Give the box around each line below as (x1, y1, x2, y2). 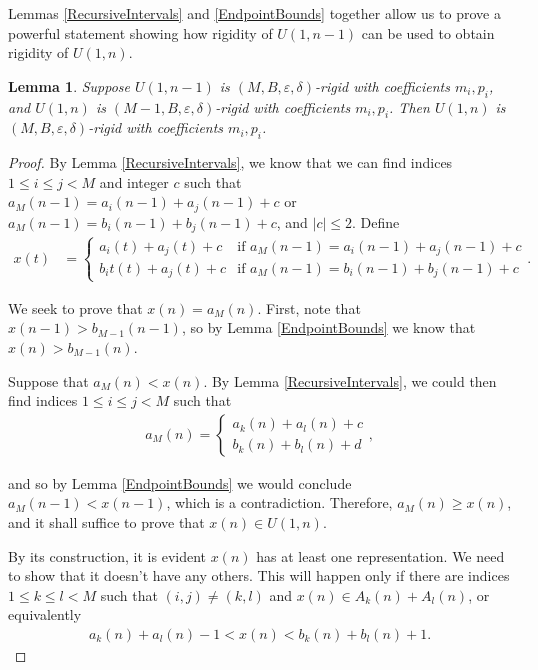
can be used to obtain (361, 22, 495, 43)
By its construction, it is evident (8, 545, 207, 566)
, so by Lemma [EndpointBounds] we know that (181, 317, 476, 338)
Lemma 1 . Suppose (8, 75, 131, 96)
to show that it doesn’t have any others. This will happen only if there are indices (8, 565, 510, 586)
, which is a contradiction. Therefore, (166, 492, 393, 513)
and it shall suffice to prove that (8, 511, 205, 532)
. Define (352, 211, 400, 232)
